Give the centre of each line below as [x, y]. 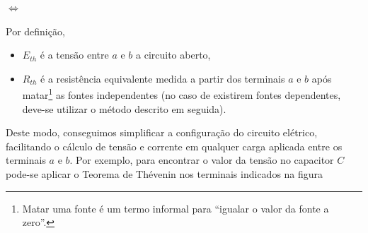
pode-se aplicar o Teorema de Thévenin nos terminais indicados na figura [165, 174]
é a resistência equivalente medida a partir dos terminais [163, 78]
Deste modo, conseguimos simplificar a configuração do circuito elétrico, [162, 132]
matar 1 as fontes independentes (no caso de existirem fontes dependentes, [182, 94]
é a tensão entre [74, 55]
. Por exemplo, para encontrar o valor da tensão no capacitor [202, 160]
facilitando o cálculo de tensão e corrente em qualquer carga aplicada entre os [174, 146]
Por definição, [35, 31]
